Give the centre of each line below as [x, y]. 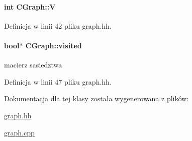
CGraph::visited [54, 45]
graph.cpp [19, 132]
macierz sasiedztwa [33, 65]
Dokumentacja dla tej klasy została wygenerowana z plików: [97, 98]
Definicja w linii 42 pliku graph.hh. [58, 25]
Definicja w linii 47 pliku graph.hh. [58, 81]
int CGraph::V [30, 6]
